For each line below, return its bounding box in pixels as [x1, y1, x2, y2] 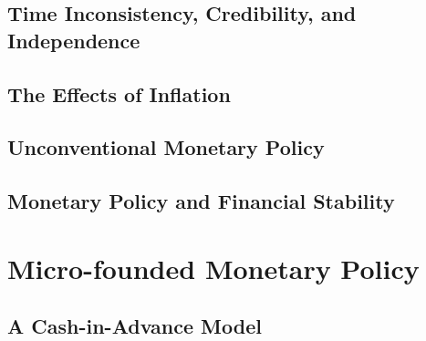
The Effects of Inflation [7, 79, 231, 108]
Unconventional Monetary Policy [7, 133, 325, 161]
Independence [7, 26, 140, 54]
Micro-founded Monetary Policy [7, 249, 420, 286]
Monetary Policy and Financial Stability [7, 187, 395, 215]
